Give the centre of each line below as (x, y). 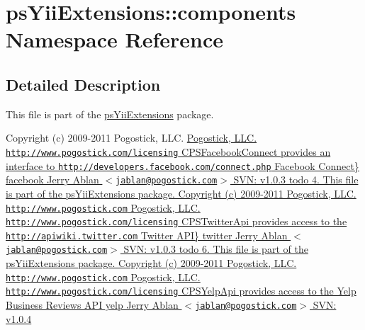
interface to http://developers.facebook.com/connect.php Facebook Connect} (182, 165)
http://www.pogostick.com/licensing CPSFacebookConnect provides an (168, 151)
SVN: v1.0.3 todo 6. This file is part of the (216, 249)
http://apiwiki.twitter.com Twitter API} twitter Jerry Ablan (147, 235)
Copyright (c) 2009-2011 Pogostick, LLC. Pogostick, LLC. (131, 138)
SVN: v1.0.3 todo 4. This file (296, 180)
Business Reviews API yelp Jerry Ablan (92, 305)
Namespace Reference (114, 39)
